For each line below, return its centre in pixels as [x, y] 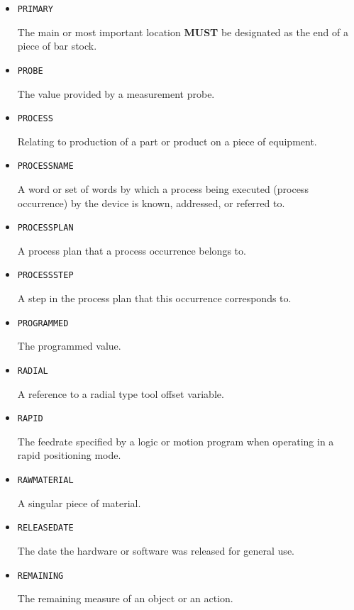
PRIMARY [35, 9]
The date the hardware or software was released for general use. [156, 550]
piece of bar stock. [57, 46]
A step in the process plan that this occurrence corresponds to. [154, 298]
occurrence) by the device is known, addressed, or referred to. [151, 203]
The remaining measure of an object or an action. [125, 598]
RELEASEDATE [45, 528]
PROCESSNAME [45, 166]
